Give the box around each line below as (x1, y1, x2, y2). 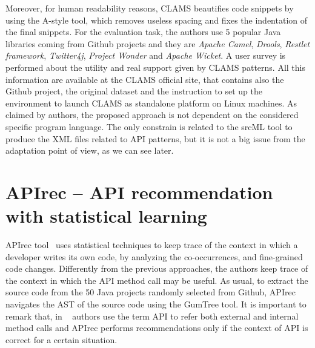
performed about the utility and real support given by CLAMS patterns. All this (5, 61, 305, 73)
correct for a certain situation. (5, 333, 118, 346)
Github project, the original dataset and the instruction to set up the (5, 85, 262, 97)
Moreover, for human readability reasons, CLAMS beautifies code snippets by (5, 2, 294, 14)
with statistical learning (5, 203, 207, 228)
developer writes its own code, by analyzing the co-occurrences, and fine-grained (5, 250, 303, 263)
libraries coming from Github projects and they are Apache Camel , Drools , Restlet (5, 37, 310, 50)
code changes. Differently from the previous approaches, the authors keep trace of (5, 262, 308, 275)
